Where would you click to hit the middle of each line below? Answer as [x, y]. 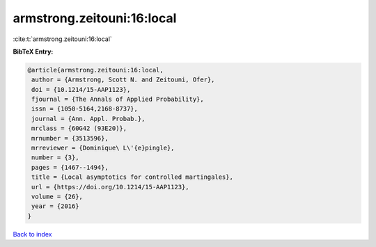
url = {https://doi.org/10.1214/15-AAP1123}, [110, 187]
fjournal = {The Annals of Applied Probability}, [118, 99]
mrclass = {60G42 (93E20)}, [79, 128]
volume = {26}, [57, 197]
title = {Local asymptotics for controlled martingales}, [132, 177]
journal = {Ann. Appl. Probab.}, [88, 119]
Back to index [32, 234]
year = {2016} [55, 206]
